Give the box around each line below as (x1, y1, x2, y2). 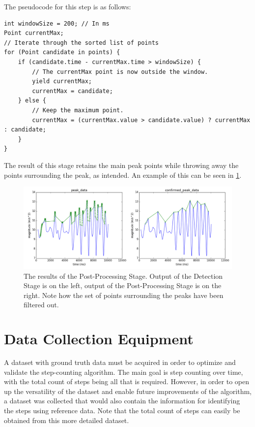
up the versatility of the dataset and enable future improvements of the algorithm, (4, 386, 252, 396)
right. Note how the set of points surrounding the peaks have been (24, 290, 224, 300)
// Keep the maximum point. (32, 106, 124, 114)
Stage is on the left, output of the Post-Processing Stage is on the (24, 280, 222, 291)
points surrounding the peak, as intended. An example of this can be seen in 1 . (4, 169, 242, 180)
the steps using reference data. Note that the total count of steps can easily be (4, 405, 240, 416)
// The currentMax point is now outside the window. (32, 68, 208, 75)
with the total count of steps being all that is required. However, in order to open (4, 376, 249, 387)
